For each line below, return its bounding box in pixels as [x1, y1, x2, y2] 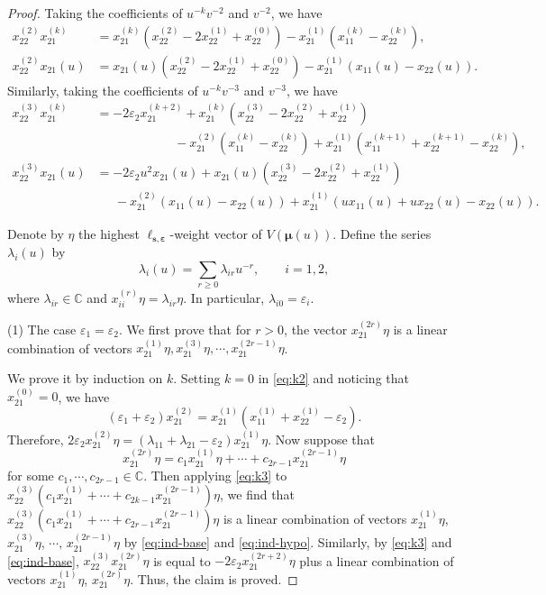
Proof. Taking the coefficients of [7, 4, 183, 22]
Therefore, [7, 429, 64, 448]
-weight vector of [169, 224, 262, 243]
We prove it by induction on [7, 369, 163, 388]
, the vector [284, 320, 348, 339]
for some [7, 465, 54, 484]
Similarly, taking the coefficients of [7, 80, 198, 99]
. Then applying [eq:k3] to [143, 465, 287, 484]
